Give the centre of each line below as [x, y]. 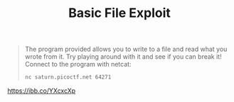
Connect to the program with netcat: [78, 64]
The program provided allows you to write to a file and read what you [126, 49]
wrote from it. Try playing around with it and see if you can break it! [123, 57]
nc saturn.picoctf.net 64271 [68, 77]
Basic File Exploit [119, 13]
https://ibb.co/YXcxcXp [42, 91]
